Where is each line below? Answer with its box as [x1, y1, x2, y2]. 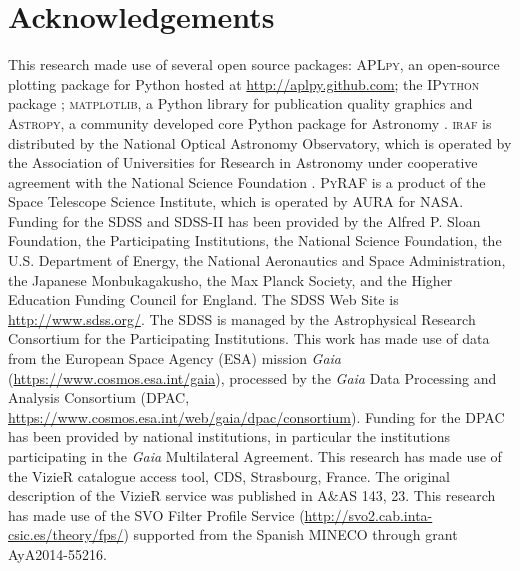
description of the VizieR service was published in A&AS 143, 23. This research [8, 485, 496, 506]
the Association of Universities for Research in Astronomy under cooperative [8, 152, 478, 173]
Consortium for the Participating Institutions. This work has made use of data [8, 328, 490, 349]
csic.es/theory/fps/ [8, 524, 124, 545]
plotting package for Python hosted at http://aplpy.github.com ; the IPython [8, 73, 480, 94]
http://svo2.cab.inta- [304, 504, 433, 525]
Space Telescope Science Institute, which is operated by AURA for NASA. [8, 191, 464, 212]
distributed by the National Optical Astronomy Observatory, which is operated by [8, 132, 512, 153]
